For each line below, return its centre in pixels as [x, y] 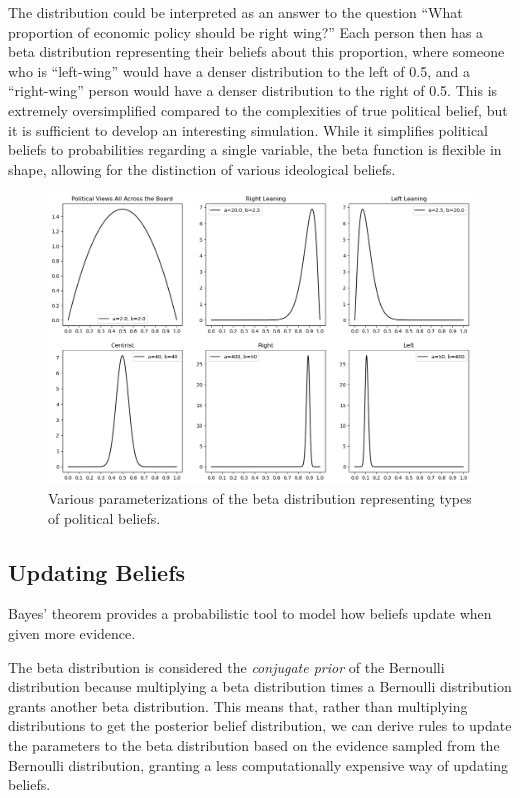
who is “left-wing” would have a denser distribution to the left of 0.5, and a [239, 70]
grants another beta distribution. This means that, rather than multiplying [238, 705]
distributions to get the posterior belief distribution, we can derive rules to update [260, 725]
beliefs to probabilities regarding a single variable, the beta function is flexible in [255, 149]
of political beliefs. [104, 517]
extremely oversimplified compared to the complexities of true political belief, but [258, 109]
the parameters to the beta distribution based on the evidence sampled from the [254, 744]
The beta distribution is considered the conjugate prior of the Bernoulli [226, 666]
